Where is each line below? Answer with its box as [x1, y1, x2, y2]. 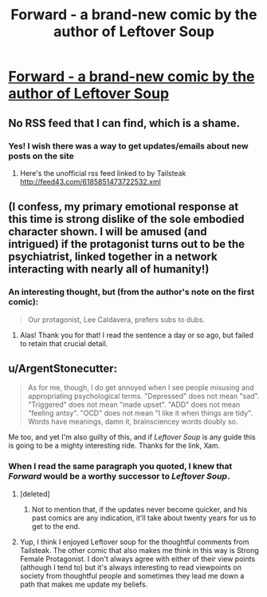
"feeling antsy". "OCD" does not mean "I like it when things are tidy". [27, 408, 253, 418]
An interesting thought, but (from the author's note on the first [8, 286, 255, 297]
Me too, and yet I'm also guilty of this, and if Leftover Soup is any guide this [8, 432, 257, 442]
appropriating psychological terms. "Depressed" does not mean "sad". [27, 392, 260, 401]
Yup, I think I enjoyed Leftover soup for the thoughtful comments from [19, 537, 249, 547]
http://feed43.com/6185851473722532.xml [19, 177, 161, 186]
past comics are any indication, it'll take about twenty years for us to [31, 513, 257, 523]
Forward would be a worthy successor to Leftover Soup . [8, 471, 230, 482]
